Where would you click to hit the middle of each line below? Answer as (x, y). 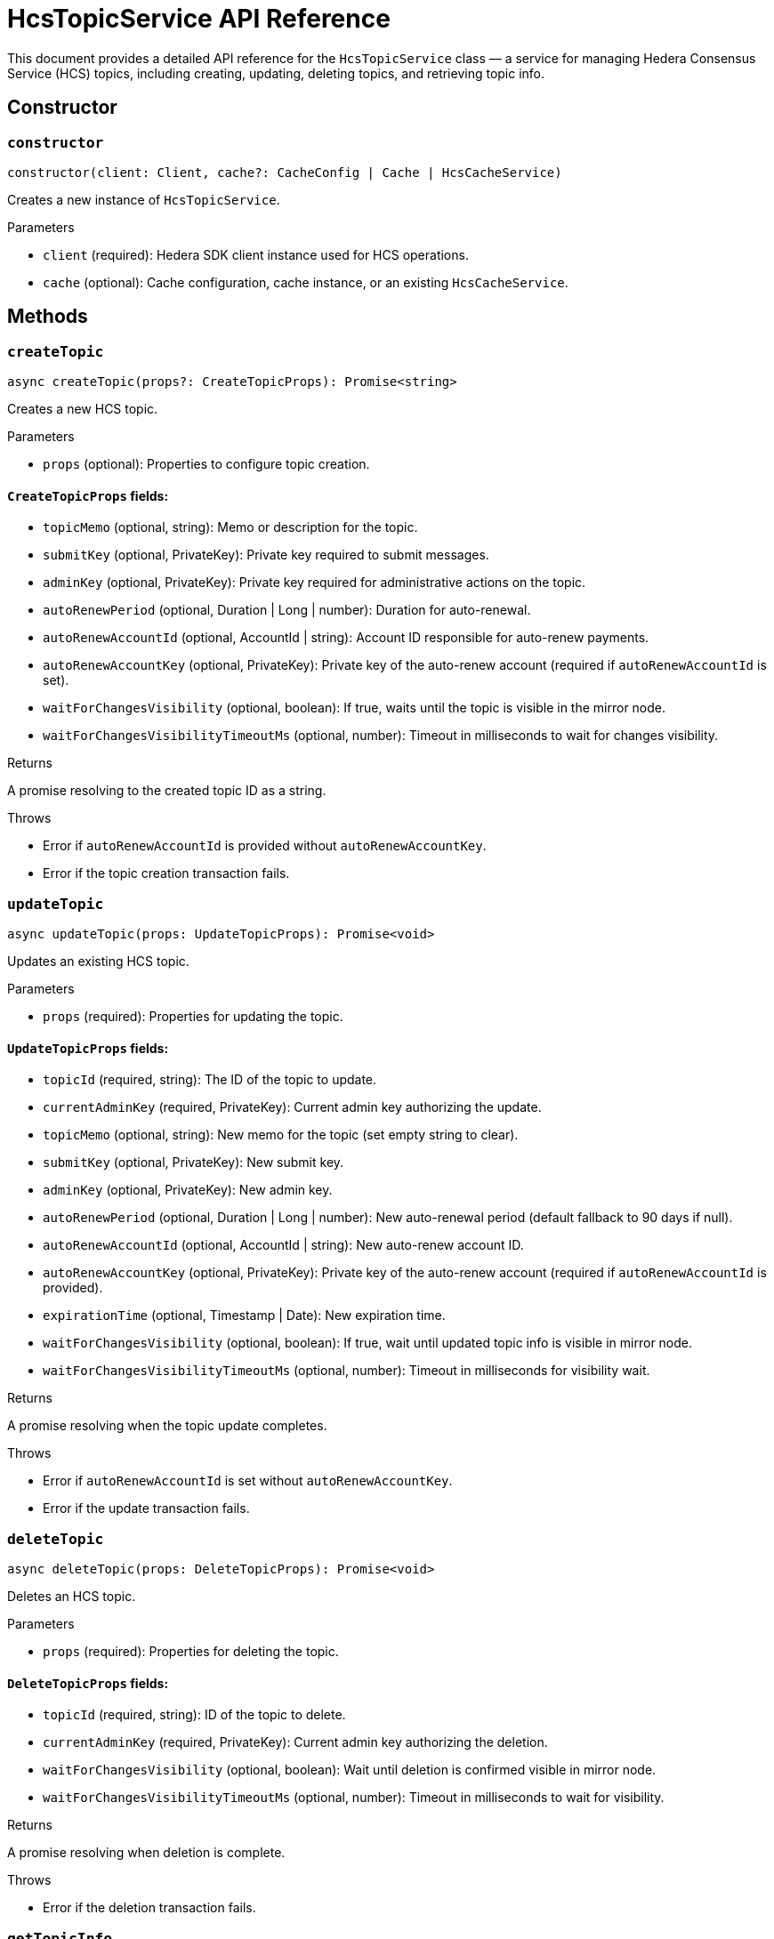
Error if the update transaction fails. (146, 1509)
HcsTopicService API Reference (199, 19)
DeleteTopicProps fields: (88, 1683)
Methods (48, 317)
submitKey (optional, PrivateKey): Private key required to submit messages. (266, 555)
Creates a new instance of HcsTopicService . (144, 199)
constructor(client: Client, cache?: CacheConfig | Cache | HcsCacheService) (285, 172)
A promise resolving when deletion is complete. (146, 1853)
